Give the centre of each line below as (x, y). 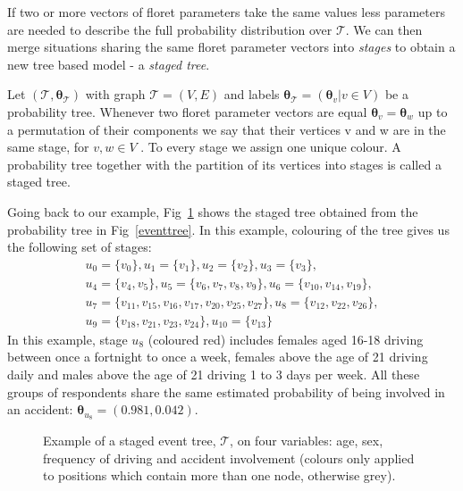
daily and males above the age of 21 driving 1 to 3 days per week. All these (214, 374)
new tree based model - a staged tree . (109, 64)
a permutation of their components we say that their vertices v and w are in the (227, 129)
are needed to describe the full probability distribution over (170, 29)
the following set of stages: (80, 247)
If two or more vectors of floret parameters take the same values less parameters (226, 12)
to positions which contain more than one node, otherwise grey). (219, 475)
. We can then (384, 29)
